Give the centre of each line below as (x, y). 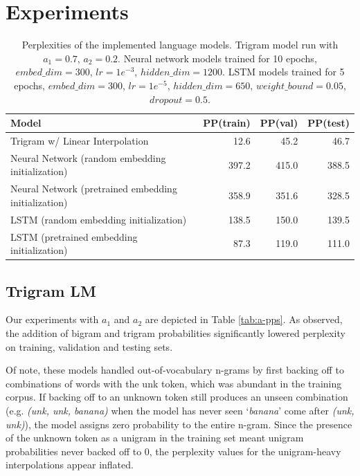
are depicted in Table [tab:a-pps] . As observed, (244, 319)
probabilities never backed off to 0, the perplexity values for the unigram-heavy (173, 451)
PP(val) (279, 123)
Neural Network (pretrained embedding (94, 189)
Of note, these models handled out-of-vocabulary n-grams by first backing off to (175, 370)
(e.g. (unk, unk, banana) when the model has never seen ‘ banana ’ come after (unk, (180, 410)
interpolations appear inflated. (70, 465)
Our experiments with (52, 319)
